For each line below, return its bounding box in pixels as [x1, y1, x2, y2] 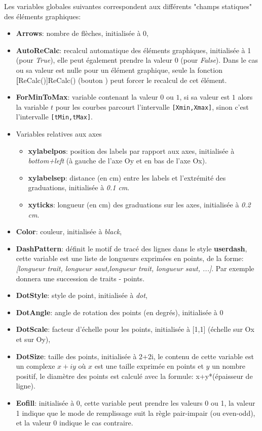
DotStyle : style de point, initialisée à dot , [16, 290, 147, 300]
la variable [16, 101, 49, 112]
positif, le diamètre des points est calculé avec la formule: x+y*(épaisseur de [16, 370, 253, 381]
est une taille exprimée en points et [94, 361, 204, 371]
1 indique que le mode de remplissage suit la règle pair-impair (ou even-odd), [16, 407, 255, 418]
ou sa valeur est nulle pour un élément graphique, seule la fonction [16, 64, 222, 75]
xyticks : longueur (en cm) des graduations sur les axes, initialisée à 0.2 [28, 199, 251, 210]
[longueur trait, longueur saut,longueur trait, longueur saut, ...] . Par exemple [16, 263, 254, 273]
